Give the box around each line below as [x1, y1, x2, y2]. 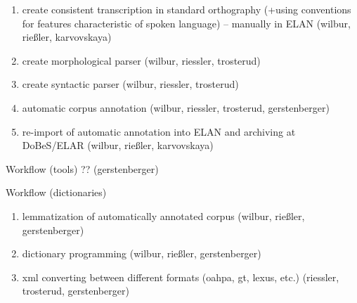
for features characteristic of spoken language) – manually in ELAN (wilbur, [22, 15, 351, 30]
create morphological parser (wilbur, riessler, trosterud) [22, 53, 261, 67]
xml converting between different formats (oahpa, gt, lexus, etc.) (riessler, [22, 269, 339, 284]
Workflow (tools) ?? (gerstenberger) [6, 161, 159, 176]
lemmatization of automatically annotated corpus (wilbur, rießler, [22, 208, 305, 223]
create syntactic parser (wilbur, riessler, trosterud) [22, 77, 239, 91]
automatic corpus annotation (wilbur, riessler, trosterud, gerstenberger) [22, 100, 330, 115]
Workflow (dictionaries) [6, 185, 107, 200]
